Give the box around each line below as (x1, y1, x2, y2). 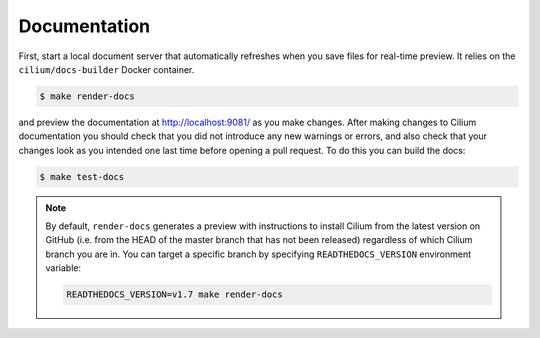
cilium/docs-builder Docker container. (18, 63, 195, 75)
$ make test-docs (39, 171, 125, 182)
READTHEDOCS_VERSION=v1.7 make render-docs (66, 289, 284, 300)
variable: (45, 262, 82, 274)
